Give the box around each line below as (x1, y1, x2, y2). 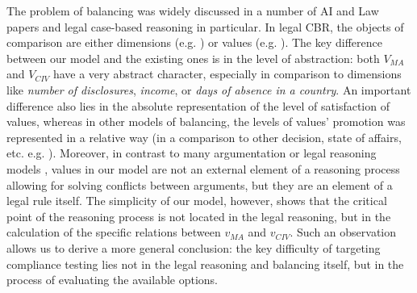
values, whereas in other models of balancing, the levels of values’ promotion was (6, 113, 406, 130)
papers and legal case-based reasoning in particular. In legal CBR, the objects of (6, 18, 404, 35)
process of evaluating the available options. (6, 271, 218, 288)
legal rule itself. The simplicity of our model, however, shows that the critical (6, 192, 387, 209)
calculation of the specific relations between (6, 224, 221, 241)
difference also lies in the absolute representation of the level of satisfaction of (6, 97, 390, 114)
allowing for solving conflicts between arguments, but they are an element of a (6, 176, 393, 193)
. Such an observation (290, 224, 397, 241)
